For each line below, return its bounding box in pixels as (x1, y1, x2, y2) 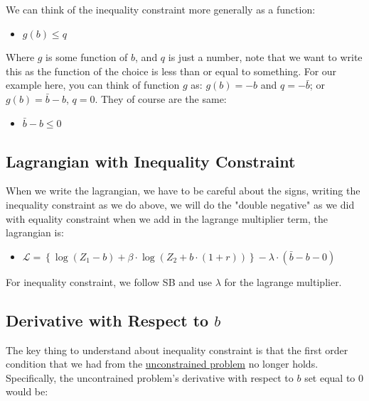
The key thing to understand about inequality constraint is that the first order (6, 342, 348, 357)
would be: (6, 384, 48, 399)
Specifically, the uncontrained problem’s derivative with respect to (6, 370, 294, 385)
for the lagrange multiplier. (224, 274, 342, 289)
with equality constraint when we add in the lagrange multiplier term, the (6, 211, 328, 226)
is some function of (46, 50, 128, 65)
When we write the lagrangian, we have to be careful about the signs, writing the (6, 183, 360, 198)
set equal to (304, 370, 355, 385)
